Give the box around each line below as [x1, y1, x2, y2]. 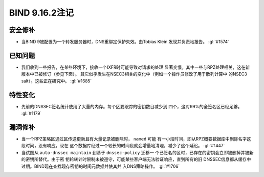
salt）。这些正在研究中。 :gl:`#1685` [21, 78, 92, 84]
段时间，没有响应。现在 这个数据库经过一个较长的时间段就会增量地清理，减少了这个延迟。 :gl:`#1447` [21, 143, 225, 149]
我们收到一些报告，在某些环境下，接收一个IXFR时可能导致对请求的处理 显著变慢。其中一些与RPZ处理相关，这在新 [21, 64, 250, 70]
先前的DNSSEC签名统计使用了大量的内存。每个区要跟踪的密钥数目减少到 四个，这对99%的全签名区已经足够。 [21, 103, 242, 109]
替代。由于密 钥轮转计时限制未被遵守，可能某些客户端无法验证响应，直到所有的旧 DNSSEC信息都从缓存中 [38, 157, 251, 162]
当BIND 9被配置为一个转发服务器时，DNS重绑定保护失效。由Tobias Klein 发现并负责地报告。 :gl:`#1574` [21, 39, 229, 45]
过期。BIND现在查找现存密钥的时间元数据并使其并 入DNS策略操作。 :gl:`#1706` [21, 163, 180, 169]
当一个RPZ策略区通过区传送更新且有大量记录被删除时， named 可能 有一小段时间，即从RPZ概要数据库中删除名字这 [21, 136, 251, 141]
